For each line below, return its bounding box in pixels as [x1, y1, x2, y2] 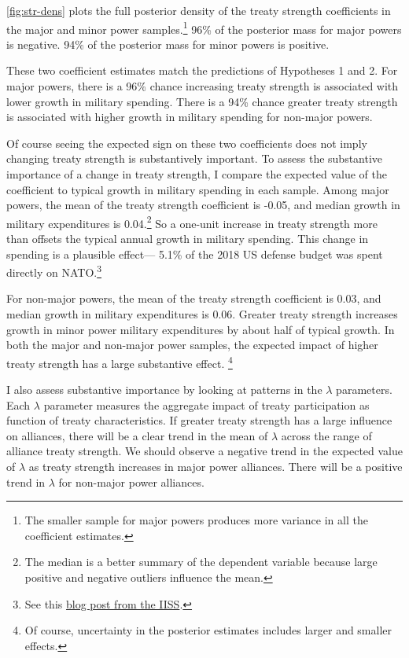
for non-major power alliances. [58, 473, 204, 490]
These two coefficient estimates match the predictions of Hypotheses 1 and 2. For [6, 62, 398, 79]
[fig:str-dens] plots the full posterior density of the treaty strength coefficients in [6, 2, 391, 18]
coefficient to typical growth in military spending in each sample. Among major [6, 181, 389, 197]
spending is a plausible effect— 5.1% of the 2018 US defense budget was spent [6, 245, 383, 262]
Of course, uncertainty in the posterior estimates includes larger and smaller [24, 622, 392, 638]
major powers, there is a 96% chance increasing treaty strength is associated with [6, 78, 399, 94]
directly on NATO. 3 [6, 262, 102, 280]
